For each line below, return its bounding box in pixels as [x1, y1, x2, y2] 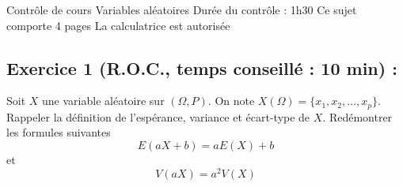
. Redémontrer [322, 108, 393, 125]
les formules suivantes [6, 124, 111, 140]
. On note [207, 92, 255, 109]
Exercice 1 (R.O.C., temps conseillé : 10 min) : [6, 55, 397, 80]
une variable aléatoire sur [42, 92, 165, 109]
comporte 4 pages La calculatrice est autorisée [6, 17, 230, 33]
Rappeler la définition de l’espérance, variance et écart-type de [6, 108, 310, 125]
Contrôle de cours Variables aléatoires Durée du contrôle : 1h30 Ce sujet [6, 2, 357, 17]
